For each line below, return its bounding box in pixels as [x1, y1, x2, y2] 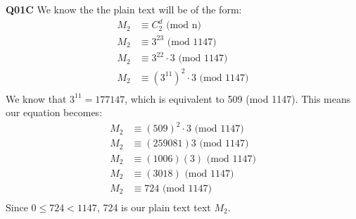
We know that [6, 91, 67, 106]
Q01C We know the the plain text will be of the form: [6, 2, 242, 16]
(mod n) [166, 20, 201, 31]
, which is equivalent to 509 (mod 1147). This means [125, 91, 351, 106]
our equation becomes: [6, 105, 103, 120]
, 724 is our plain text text [96, 199, 211, 214]
